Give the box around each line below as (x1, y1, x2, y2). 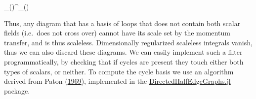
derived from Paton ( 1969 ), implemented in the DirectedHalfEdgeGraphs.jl (4, 76, 231, 86)
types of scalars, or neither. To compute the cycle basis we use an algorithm (4, 66, 234, 76)
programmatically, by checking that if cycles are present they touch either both (4, 56, 244, 66)
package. (4, 85, 30, 96)
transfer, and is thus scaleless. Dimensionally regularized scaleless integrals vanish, (4, 37, 253, 47)
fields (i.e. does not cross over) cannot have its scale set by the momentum (4, 28, 230, 38)
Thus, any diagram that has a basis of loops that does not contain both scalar (4, 18, 241, 28)
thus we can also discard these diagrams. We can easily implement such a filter (4, 47, 243, 57)
